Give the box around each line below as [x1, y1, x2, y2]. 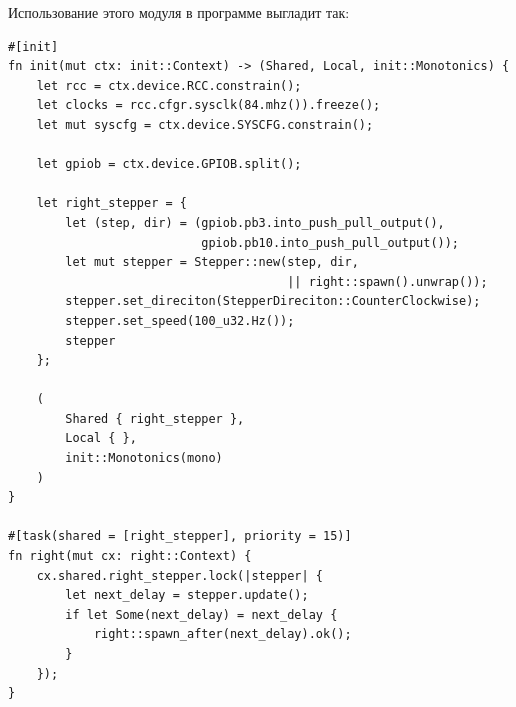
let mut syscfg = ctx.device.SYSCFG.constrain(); [36, 117, 374, 132]
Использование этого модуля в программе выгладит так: [8, 2, 350, 22]
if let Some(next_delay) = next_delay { [65, 607, 338, 622]
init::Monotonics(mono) [65, 451, 223, 466]
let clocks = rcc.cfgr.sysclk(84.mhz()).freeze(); [36, 98, 381, 113]
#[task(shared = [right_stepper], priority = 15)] [8, 529, 352, 544]
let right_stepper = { [36, 196, 187, 211]
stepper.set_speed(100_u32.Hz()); [65, 313, 295, 328]
